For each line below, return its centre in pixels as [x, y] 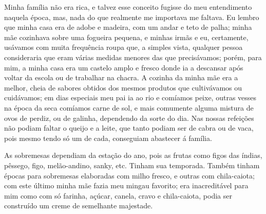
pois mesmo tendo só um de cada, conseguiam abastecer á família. [108, 138]
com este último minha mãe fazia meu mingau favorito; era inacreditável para [126, 185]
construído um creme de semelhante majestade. [79, 206]
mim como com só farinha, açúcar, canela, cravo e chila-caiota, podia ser [118, 195]
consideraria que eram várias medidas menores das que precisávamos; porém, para [133, 57]
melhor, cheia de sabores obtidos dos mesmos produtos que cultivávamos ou [123, 87]
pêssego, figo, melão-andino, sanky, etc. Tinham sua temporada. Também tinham [132, 165]
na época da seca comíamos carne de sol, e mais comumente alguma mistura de [129, 107]
